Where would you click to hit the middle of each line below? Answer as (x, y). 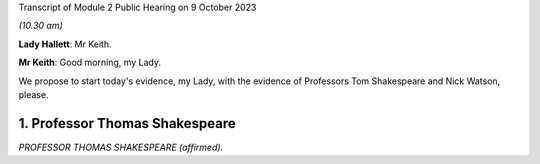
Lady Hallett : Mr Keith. (65, 44)
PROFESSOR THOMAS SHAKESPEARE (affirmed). (121, 147)
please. (33, 94)
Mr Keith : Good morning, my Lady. (90, 62)
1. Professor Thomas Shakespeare (127, 123)
